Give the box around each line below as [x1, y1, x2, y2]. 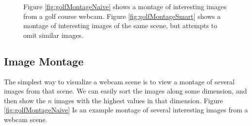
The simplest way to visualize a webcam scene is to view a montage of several [4, 76, 235, 86]
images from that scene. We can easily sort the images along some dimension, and [4, 86, 247, 96]
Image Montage [4, 53, 84, 68]
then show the [4, 95, 46, 105]
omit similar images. [23, 30, 83, 40]
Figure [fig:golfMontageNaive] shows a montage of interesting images [23, 1, 227, 11]
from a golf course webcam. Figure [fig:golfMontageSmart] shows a [23, 11, 220, 21]
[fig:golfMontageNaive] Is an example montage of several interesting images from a [4, 105, 248, 115]
